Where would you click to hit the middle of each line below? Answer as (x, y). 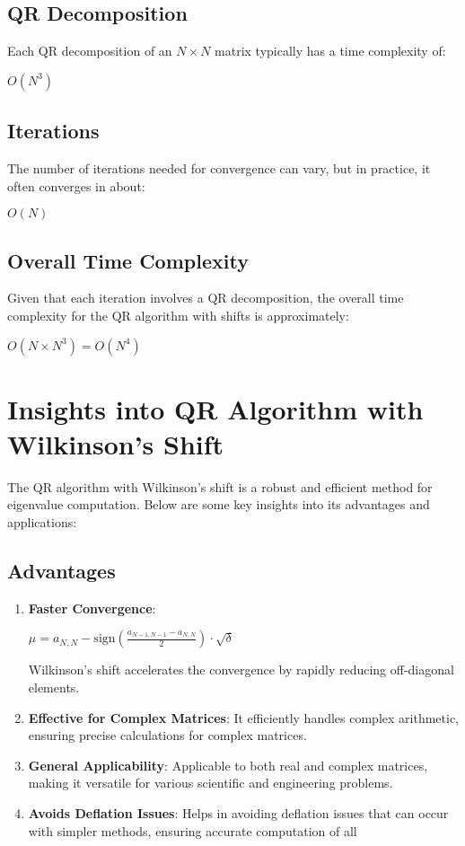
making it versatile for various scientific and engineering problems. (211, 783)
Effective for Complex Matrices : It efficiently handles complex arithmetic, (243, 717)
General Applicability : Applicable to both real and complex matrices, (228, 765)
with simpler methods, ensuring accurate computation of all (193, 830)
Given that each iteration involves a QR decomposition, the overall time (206, 298)
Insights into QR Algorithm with (215, 408)
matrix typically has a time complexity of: (330, 51)
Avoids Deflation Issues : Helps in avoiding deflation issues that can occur (238, 813)
